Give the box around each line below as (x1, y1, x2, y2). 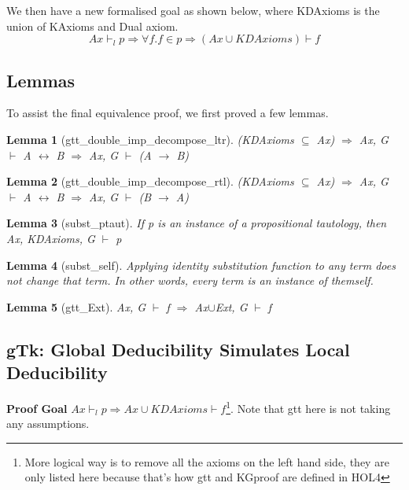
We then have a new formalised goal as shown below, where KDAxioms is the (6, 2, 380, 18)
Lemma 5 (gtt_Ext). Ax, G (6, 298, 146, 315)
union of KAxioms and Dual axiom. (6, 17, 179, 34)
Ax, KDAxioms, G (6, 230, 95, 246)
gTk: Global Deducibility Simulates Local (6, 337, 350, 361)
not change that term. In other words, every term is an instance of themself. (6, 272, 374, 289)
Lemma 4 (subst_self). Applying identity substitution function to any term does (6, 256, 396, 273)
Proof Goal (6, 400, 68, 416)
